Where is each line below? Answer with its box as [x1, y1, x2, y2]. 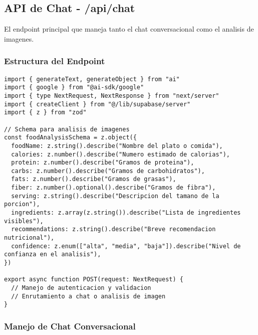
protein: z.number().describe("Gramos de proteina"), [11, 159, 194, 166]
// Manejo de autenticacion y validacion [11, 284, 151, 292]
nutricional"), [4, 234, 55, 242]
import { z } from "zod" [4, 109, 87, 116]
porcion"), [4, 201, 40, 208]
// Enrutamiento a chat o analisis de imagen [11, 292, 166, 300]
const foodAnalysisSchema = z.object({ [4, 134, 137, 141]
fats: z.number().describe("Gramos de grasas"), [11, 176, 176, 183]
